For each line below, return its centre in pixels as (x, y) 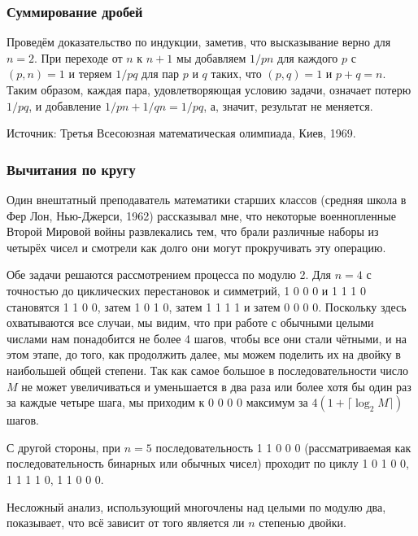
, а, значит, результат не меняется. (288, 105)
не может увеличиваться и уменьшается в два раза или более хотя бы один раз (216, 386)
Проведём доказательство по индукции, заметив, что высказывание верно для (199, 42)
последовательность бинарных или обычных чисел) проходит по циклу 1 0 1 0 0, (208, 463)
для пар (161, 74)
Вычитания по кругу (71, 169)
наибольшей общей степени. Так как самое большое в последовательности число (208, 370)
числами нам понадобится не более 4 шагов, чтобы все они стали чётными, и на (207, 338)
